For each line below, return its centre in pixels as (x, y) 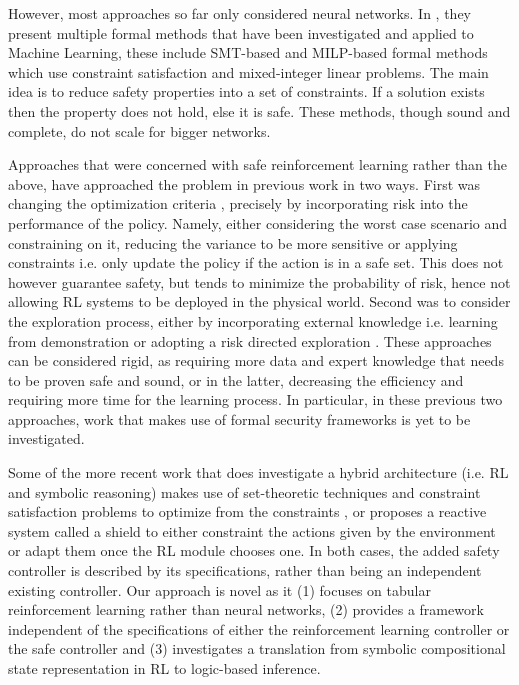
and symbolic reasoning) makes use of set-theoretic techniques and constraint (244, 491)
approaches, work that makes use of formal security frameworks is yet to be (239, 418)
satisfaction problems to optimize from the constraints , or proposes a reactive (247, 511)
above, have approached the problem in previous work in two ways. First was (244, 183)
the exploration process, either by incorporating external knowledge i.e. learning (253, 320)
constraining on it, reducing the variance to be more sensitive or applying (233, 242)
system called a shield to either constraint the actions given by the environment (252, 530)
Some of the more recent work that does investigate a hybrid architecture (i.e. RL (258, 472)
